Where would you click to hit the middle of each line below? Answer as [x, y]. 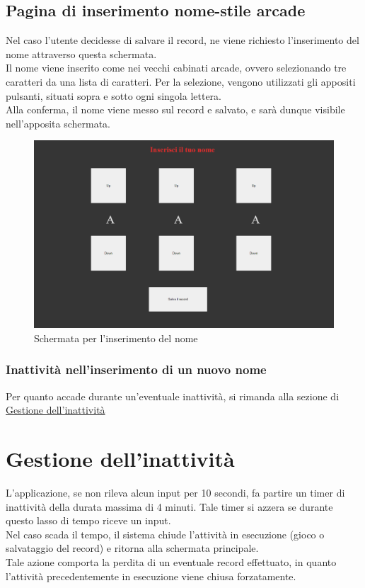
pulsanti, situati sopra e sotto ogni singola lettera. [114, 95]
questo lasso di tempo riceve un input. [88, 520]
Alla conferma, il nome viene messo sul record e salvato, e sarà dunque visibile [175, 109]
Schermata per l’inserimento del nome [116, 338]
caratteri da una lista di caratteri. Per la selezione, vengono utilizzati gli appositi [181, 81]
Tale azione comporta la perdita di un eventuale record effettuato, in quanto [171, 562]
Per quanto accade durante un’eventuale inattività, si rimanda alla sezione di [173, 396]
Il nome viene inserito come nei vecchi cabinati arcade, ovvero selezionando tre [176, 68]
